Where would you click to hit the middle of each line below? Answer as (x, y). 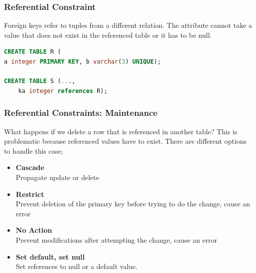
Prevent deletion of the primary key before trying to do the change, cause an (133, 204)
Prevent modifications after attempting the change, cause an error (117, 239)
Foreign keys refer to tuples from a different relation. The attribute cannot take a (128, 25)
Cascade (30, 167)
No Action (34, 230)
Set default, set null (50, 256)
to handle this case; (34, 150)
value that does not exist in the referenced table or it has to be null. (108, 35)
